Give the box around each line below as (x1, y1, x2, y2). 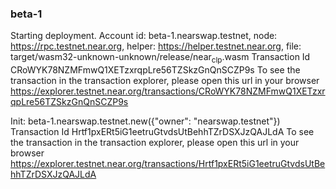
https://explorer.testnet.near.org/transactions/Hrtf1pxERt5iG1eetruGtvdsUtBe (10, 158, 326, 170)
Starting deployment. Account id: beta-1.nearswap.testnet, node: (10, 30, 278, 42)
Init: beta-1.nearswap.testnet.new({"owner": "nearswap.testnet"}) (10, 115, 281, 127)
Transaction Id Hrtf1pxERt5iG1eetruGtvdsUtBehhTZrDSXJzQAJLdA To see (10, 126, 315, 138)
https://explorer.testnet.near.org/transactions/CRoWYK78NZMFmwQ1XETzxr (10, 85, 326, 97)
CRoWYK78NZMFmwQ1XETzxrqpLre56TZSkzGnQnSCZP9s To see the (10, 64, 301, 76)
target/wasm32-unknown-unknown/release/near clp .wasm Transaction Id (10, 51, 311, 66)
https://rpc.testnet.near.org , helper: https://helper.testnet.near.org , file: (10, 40, 302, 52)
